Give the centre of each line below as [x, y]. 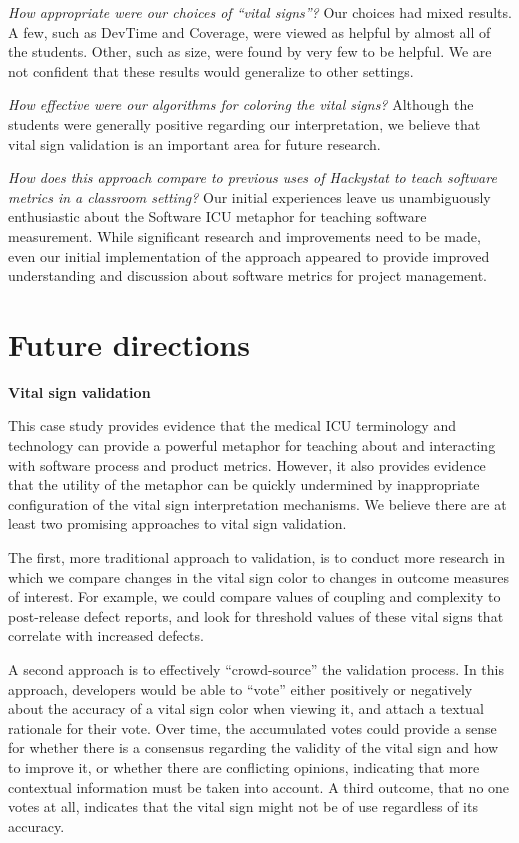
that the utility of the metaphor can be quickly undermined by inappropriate [244, 484]
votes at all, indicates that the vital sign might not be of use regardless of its [243, 806]
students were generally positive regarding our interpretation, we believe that [244, 123]
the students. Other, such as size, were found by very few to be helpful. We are [250, 51]
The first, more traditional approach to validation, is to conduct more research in [257, 557]
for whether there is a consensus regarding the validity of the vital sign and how [253, 747]
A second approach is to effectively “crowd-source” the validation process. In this [256, 668]
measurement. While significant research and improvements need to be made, [244, 235]
